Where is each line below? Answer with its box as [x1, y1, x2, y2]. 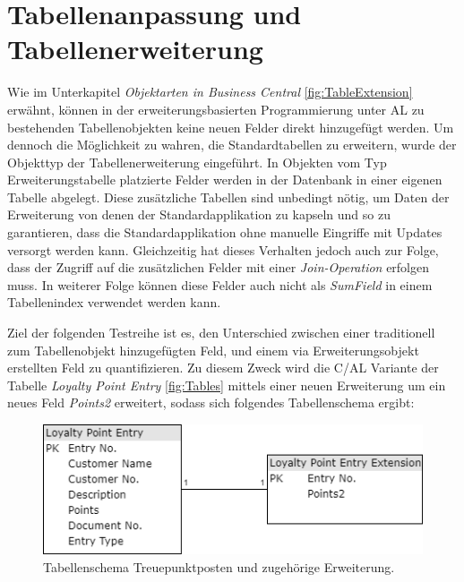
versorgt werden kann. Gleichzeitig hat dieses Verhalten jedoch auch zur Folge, [7, 240, 439, 259]
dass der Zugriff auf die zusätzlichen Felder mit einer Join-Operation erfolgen [7, 258, 430, 277]
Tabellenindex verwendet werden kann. [7, 293, 221, 312]
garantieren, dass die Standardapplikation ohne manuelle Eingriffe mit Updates [7, 223, 443, 242]
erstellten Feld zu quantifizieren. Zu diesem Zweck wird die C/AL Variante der [7, 358, 439, 377]
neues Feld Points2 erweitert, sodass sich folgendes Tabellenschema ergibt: [7, 393, 415, 412]
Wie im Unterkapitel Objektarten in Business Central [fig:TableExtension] [7, 82, 413, 101]
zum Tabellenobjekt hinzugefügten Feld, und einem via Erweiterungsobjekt [7, 340, 419, 359]
